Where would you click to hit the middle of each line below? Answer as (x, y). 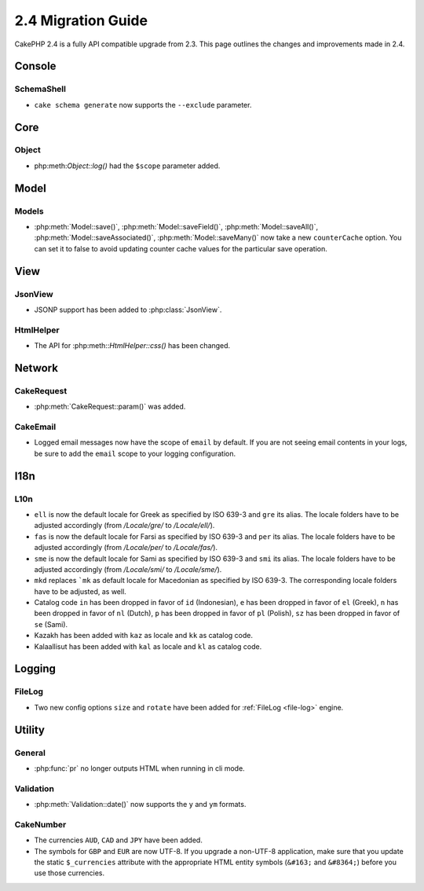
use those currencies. (69, 873)
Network (37, 368)
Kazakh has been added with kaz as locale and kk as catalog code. (143, 636)
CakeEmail (35, 427)
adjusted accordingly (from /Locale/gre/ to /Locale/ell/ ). (124, 526)
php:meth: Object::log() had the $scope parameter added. (127, 166)
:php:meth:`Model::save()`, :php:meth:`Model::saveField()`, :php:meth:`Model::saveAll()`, (176, 227)
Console (35, 66)
